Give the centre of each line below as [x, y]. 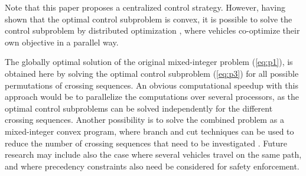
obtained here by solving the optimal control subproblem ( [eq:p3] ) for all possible [152, 73]
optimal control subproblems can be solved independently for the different [139, 108]
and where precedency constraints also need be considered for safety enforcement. [152, 166]
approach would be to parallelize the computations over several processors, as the [152, 97]
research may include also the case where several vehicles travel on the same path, [153, 154]
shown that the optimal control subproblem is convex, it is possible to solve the [149, 19]
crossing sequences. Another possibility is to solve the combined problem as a [144, 120]
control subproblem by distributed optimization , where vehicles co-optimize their [152, 30]
